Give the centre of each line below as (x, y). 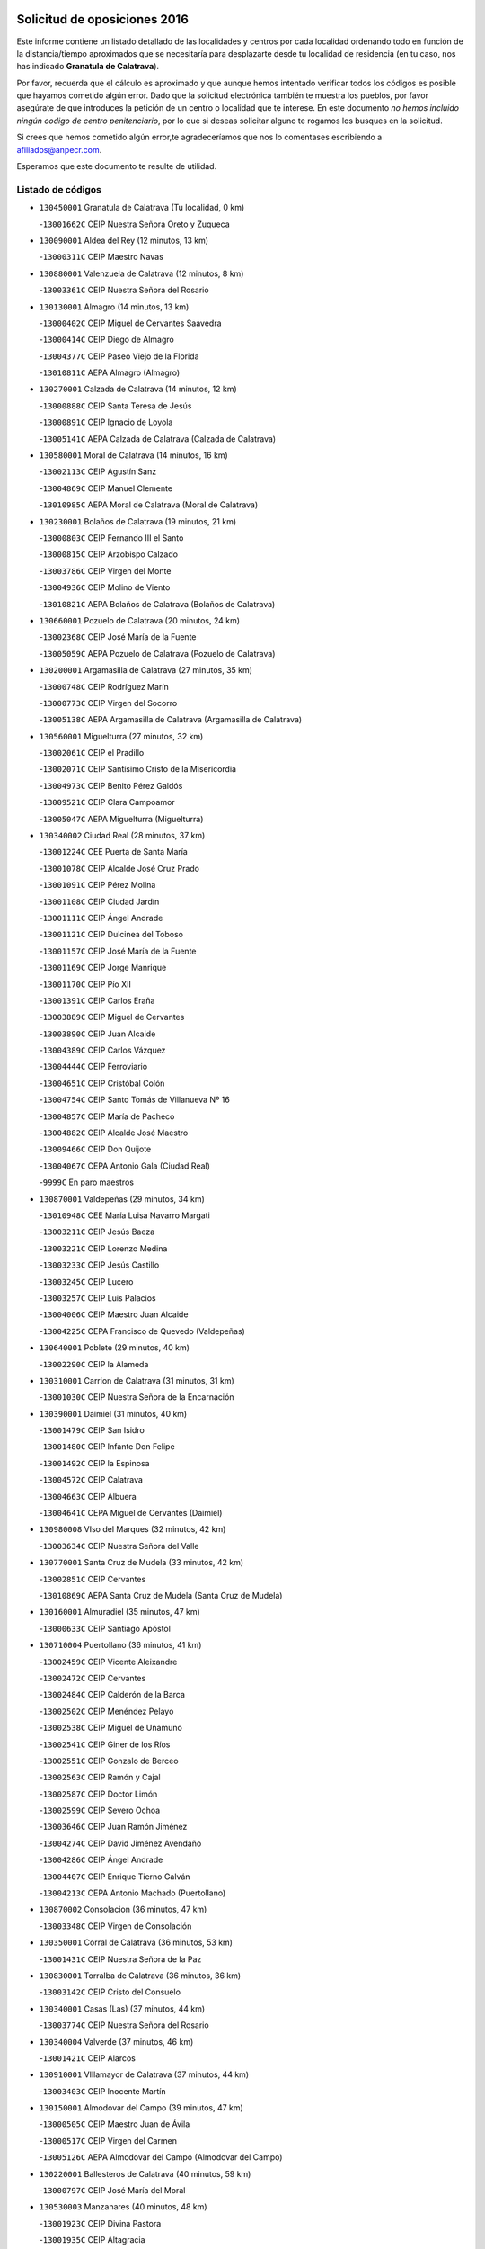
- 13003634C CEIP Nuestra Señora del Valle (119, 1546)
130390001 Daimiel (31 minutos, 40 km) (113, 1413)
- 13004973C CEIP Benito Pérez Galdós (111, 785)
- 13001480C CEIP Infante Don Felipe (107, 1447)
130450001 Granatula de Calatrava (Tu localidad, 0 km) (142, 208)
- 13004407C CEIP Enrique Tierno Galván (115, 1877)
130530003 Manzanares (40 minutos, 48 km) (123, 2207)
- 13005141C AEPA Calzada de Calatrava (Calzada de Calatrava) (158, 439)
